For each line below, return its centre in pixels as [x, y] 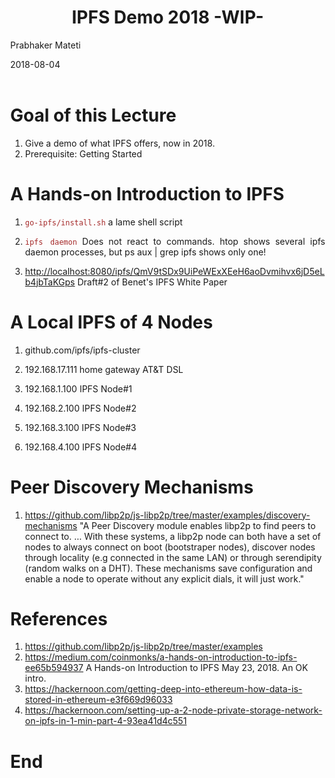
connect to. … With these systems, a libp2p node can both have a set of [172, 536]
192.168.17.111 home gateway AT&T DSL [104, 369]
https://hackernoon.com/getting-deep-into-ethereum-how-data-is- [163, 689]
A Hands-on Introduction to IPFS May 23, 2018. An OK [197, 668]
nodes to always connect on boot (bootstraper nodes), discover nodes [170, 547]
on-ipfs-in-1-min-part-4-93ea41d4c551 [106, 721]
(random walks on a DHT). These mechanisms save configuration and [168, 568]
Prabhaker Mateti [45, 45]
